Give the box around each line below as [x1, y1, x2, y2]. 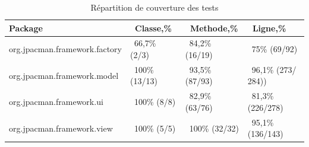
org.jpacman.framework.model [9, 69, 119, 81]
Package [9, 21, 43, 34]
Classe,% [135, 21, 172, 34]
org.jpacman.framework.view [9, 122, 113, 134]
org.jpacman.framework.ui [9, 95, 103, 108]
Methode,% [190, 21, 238, 34]
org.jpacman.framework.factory [9, 43, 122, 55]
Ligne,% [252, 21, 286, 34]
